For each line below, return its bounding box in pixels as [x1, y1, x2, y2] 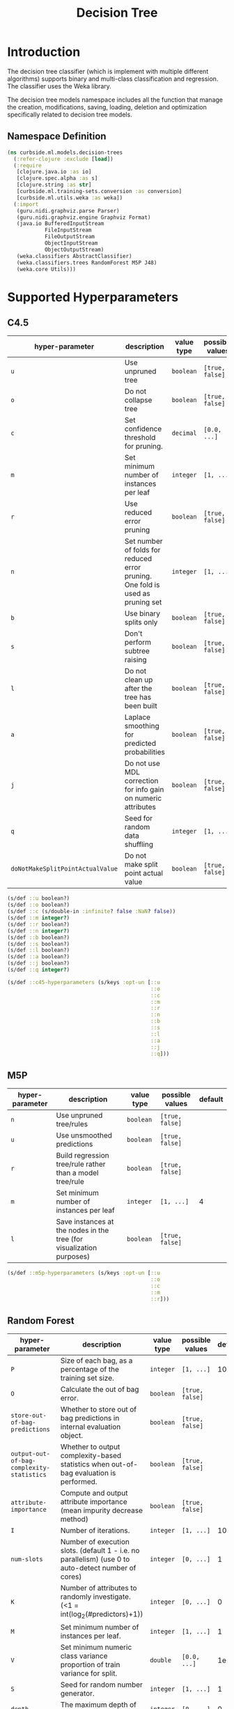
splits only [124, 618, 158, 627]
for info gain [124, 785, 164, 795]
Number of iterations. [60, 1526, 130, 1535]
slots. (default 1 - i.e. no [60, 1546, 140, 1556]
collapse [124, 395, 153, 405]
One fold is [124, 580, 160, 590]
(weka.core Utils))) [16, 266, 77, 273]
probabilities [124, 747, 165, 757]
